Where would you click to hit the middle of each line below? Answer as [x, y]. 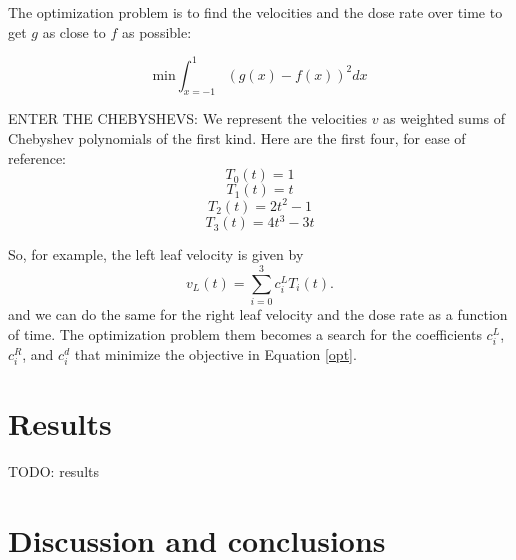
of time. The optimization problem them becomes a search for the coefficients [245, 333]
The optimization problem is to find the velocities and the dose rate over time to [255, 12]
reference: [37, 157]
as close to [74, 31]
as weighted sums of [444, 118]
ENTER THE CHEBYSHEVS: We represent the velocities [187, 118]
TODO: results [53, 471]
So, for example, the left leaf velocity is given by [156, 254]
